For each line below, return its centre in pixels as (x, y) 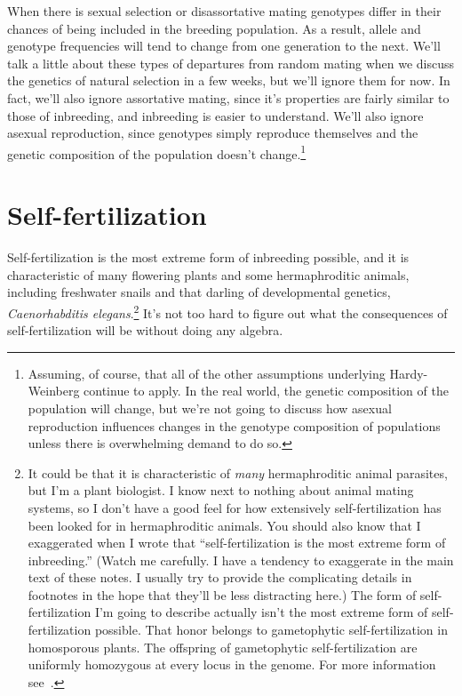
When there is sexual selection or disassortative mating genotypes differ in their (224, 11)
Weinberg (54, 391)
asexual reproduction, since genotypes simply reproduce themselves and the (213, 133)
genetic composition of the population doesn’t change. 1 (157, 152)
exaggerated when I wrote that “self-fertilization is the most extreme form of (237, 543)
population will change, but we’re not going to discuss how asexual (210, 408)
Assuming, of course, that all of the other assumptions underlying (207, 373)
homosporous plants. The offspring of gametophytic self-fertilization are (223, 647)
